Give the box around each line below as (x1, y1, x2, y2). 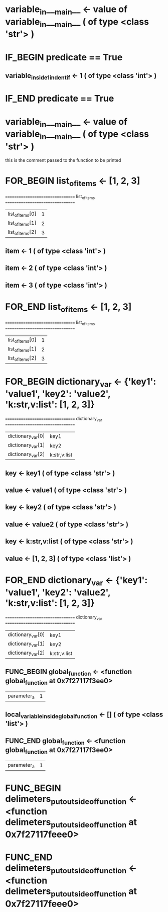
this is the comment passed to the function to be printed (5, 157, 121, 163)
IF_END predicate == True (5, 93, 114, 104)
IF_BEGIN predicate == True (5, 51, 123, 63)
